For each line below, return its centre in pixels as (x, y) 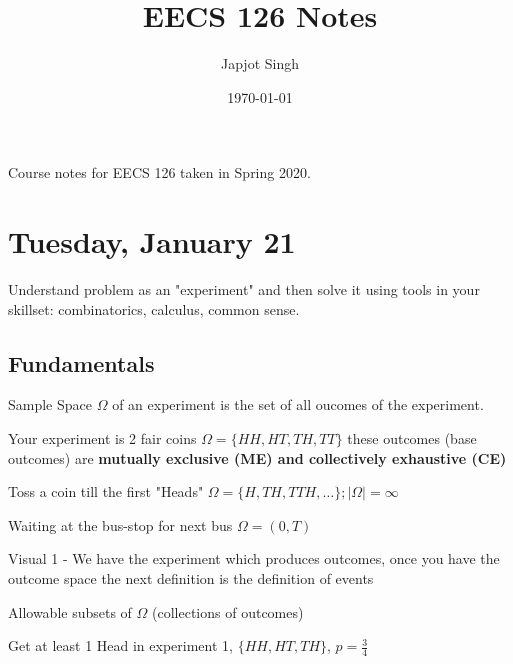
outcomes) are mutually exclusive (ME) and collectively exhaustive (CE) (257, 457)
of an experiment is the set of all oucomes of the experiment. (298, 404)
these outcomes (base (412, 438)
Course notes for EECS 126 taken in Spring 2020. (159, 172)
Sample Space (50, 404)
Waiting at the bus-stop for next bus (120, 524)
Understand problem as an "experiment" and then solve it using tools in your (244, 289)
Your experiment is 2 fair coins (102, 438)
